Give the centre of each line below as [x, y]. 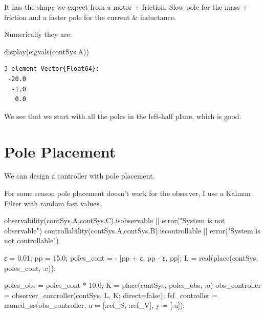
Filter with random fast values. [53, 203]
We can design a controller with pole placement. [80, 176]
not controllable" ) [31, 240]
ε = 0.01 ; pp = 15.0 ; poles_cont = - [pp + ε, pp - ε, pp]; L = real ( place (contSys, [131, 258]
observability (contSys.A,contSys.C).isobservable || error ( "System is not [115, 220]
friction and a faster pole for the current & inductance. [90, 17]
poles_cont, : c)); [30, 268]
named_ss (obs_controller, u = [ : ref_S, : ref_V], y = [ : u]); [95, 305]
